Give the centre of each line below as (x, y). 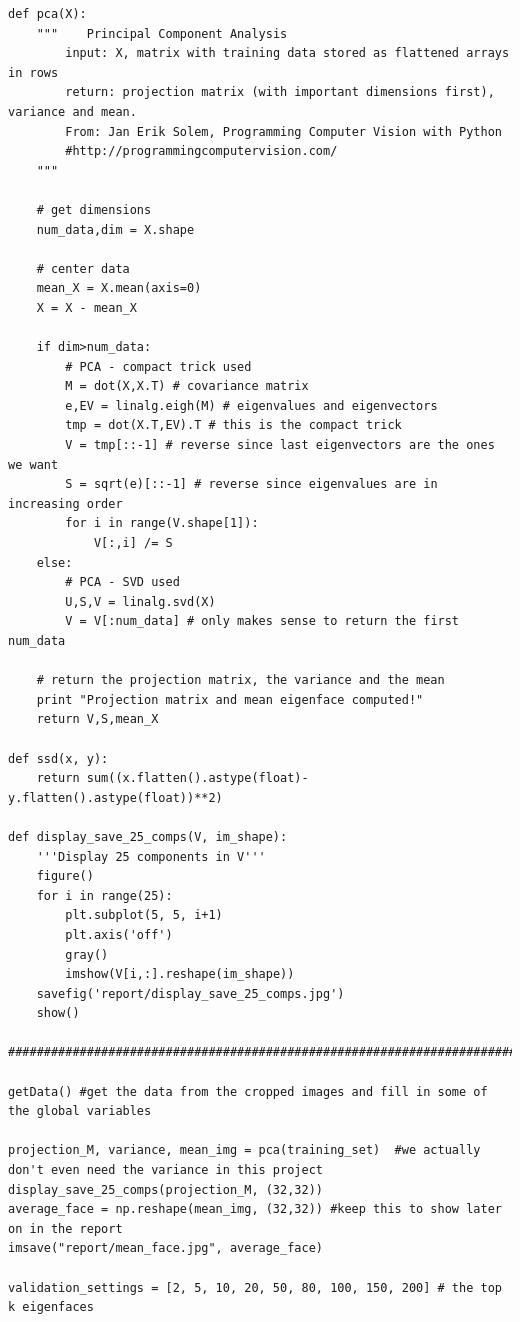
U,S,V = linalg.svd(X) (140, 601)
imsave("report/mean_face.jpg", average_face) (165, 1248)
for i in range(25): (104, 895)
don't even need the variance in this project (165, 1170)
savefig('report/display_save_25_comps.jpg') (190, 993)
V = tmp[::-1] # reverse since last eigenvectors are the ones (280, 445)
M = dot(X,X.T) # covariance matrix (187, 386)
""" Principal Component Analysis (162, 33)
